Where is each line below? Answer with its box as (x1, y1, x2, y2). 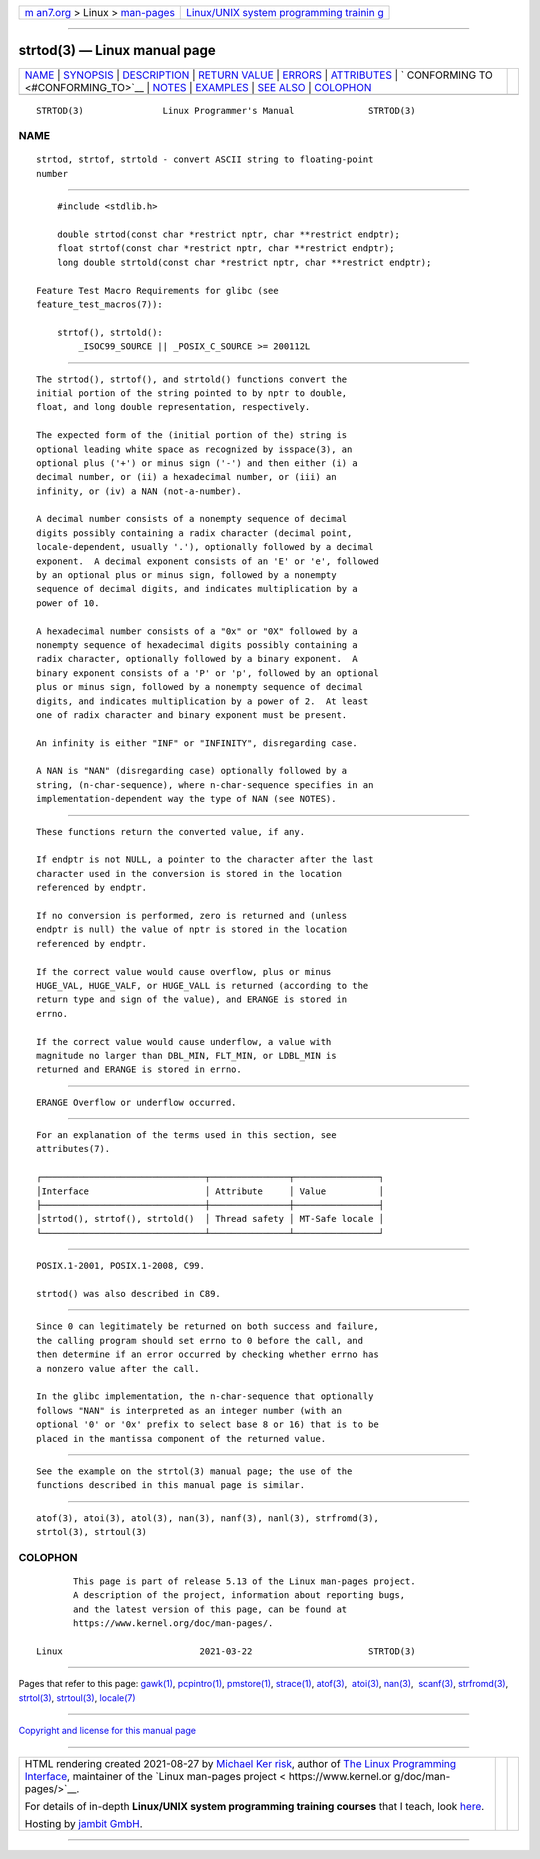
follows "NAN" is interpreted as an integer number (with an (36, 1405, 342, 1416)
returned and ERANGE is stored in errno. (36, 1064, 242, 1075)
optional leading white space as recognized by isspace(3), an (36, 443, 353, 455)
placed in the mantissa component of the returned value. (36, 1433, 327, 1444)
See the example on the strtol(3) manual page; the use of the (36, 1465, 353, 1477)
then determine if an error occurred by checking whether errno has (36, 1349, 379, 1360)
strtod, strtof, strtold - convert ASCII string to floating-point (36, 154, 374, 165)
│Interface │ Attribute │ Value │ (36, 1185, 385, 1197)
